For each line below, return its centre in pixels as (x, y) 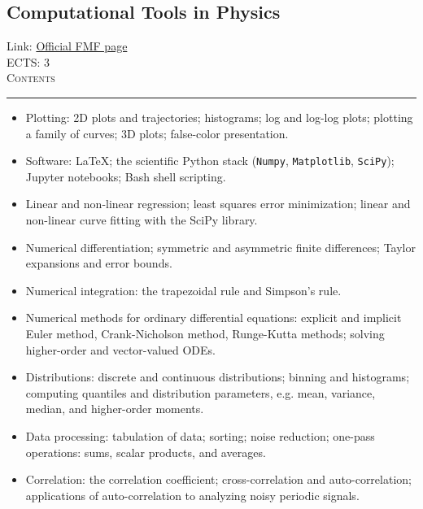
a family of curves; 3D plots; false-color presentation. (157, 133)
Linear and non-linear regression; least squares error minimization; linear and (218, 204)
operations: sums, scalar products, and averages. (146, 452)
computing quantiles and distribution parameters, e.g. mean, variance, (201, 392)
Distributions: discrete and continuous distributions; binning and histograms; (218, 377)
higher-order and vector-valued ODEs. (120, 349)
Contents (31, 78)
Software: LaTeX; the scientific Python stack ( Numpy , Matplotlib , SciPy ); (210, 161)
